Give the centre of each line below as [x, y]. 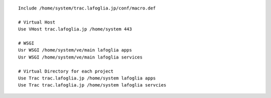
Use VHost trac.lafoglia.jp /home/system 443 [75, 29]
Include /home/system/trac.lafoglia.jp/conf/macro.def [87, 8]
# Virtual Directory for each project [66, 71]
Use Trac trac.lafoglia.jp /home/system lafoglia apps [87, 78]
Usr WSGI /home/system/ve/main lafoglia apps [75, 50]
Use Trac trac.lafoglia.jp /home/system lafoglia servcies [92, 85]
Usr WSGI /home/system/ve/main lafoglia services [81, 57]
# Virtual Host [37, 22]
